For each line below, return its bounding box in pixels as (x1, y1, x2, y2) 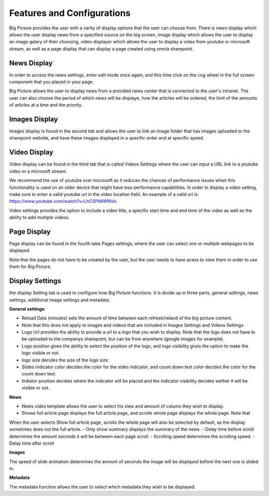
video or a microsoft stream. (9, 168, 67, 174)
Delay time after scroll (9, 440, 54, 446)
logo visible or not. (21, 350, 60, 356)
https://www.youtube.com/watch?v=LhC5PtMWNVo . (9, 198, 118, 204)
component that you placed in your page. (9, 79, 94, 85)
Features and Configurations (9, 7, 131, 18)
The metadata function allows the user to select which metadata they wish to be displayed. (9, 484, 196, 490)
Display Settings (9, 277, 62, 285)
